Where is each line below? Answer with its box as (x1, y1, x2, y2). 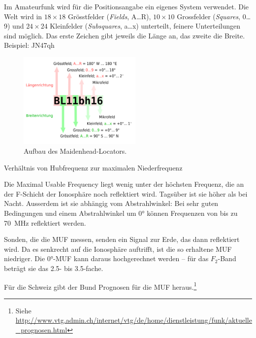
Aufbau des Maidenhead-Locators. (24, 146, 127, 156)
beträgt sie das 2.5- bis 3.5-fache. (4, 263, 103, 273)
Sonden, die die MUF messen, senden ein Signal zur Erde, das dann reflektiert (4, 234, 240, 244)
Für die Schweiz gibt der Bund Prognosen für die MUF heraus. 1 (4, 280, 197, 292)
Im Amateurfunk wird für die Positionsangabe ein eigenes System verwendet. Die (4, 1, 249, 11)
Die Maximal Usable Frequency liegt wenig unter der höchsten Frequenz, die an (4, 179, 244, 189)
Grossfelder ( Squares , (177, 11, 240, 21)
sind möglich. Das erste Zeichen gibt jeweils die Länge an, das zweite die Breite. (4, 30, 245, 40)
